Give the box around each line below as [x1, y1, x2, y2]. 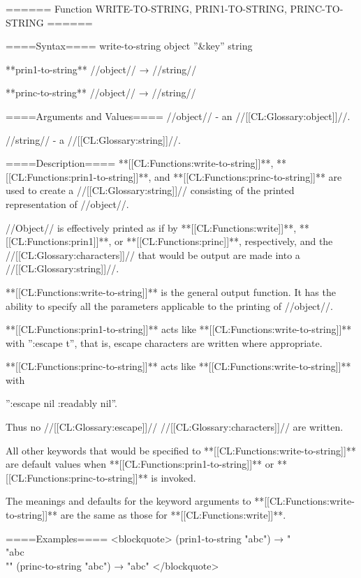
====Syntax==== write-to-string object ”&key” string [6, 38, 253, 53]
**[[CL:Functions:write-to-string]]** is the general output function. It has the [6, 284, 336, 299]
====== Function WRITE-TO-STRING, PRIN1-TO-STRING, [6, 1, 287, 15]
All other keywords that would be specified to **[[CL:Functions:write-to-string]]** [6, 443, 356, 457]
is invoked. [151, 470, 196, 484]
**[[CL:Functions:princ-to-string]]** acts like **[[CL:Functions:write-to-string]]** [6, 359, 351, 373]
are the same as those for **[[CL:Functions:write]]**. [60, 507, 286, 522]
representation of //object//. [6, 196, 129, 211]
